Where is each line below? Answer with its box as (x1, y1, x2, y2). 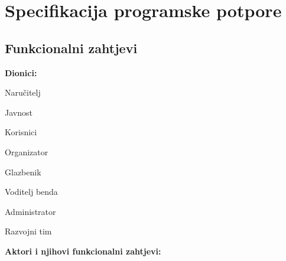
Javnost (5, 106, 32, 118)
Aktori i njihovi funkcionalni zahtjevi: (5, 244, 161, 257)
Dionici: (5, 66, 37, 79)
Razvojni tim (5, 225, 52, 237)
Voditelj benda (5, 185, 58, 198)
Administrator (5, 205, 56, 217)
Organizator (5, 145, 48, 158)
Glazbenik (5, 165, 41, 178)
